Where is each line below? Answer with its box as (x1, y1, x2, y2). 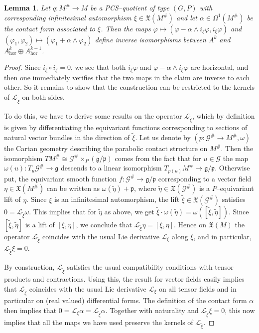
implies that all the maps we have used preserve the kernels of (4, 317, 193, 327)
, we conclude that (76, 219, 132, 229)
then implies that (4, 305, 57, 315)
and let (176, 12, 197, 22)
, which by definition (192, 110, 255, 121)
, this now (225, 305, 255, 315)
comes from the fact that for (115, 153, 201, 163)
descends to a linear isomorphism (61, 163, 162, 173)
